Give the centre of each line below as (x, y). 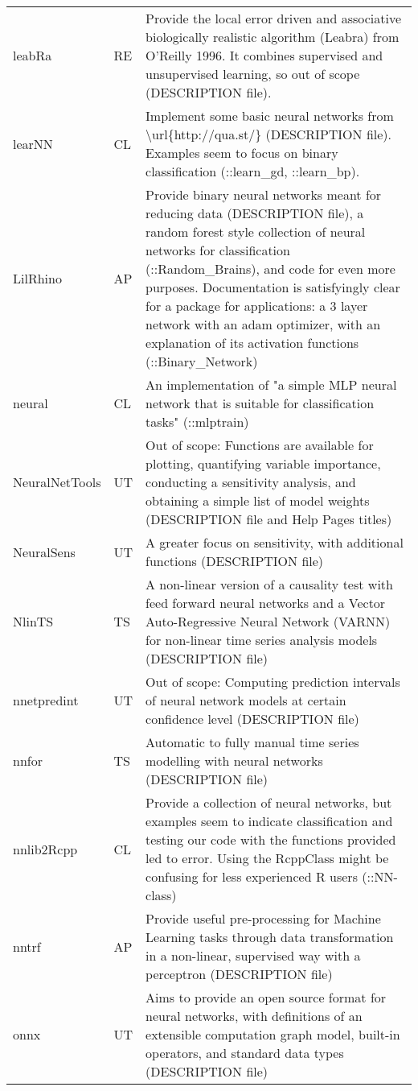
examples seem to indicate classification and (269, 821)
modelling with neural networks (234, 760)
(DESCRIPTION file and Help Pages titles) (269, 519)
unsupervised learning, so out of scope (253, 74)
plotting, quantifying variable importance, (263, 463)
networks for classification (218, 250)
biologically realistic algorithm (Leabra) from (273, 37)
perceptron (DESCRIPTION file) (239, 974)
